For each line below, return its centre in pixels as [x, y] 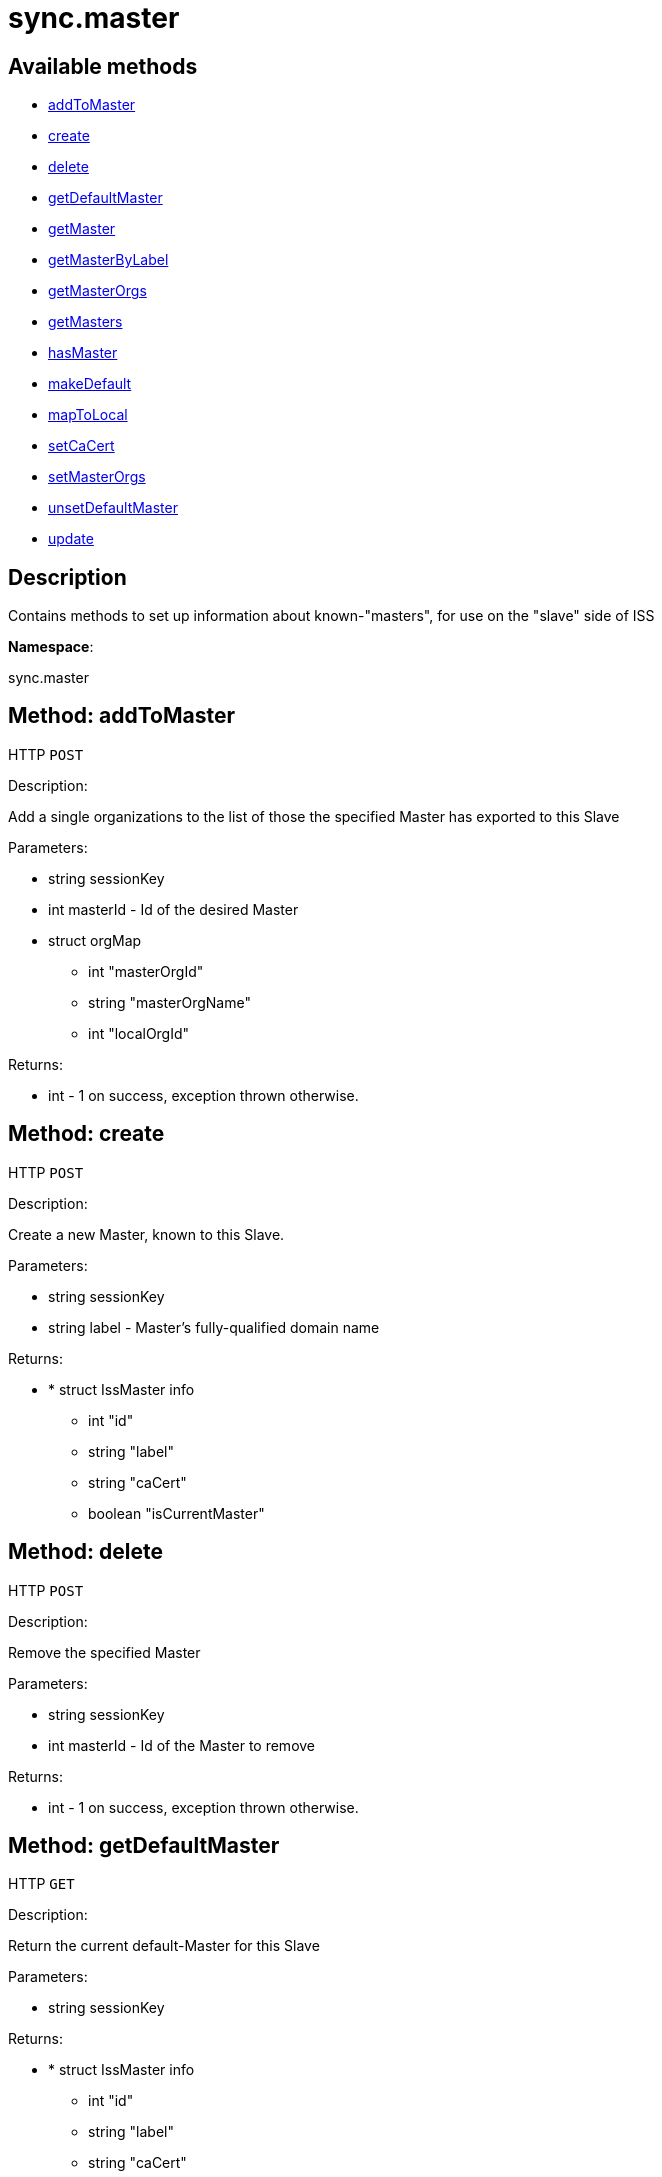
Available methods [103, 66]
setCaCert [81, 446]
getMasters [85, 322]
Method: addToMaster [121, 716]
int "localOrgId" [139, 1033]
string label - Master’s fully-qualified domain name [214, 1327]
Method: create [86, 1134]
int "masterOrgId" [146, 971]
